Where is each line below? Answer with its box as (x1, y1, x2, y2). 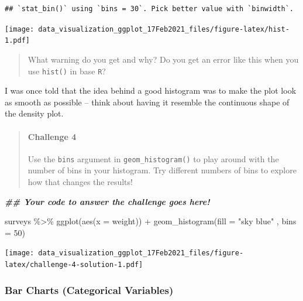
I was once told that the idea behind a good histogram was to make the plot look (5, 84, 297, 97)
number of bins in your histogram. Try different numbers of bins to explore (27, 164, 297, 176)
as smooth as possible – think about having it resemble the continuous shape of (5, 95, 290, 108)
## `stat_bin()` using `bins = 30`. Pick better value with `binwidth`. (5, 5, 294, 13)
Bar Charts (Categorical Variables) (5, 282, 174, 297)
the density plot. (5, 107, 64, 119)
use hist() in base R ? (27, 64, 106, 77)
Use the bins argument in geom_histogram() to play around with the (27, 152, 279, 165)
